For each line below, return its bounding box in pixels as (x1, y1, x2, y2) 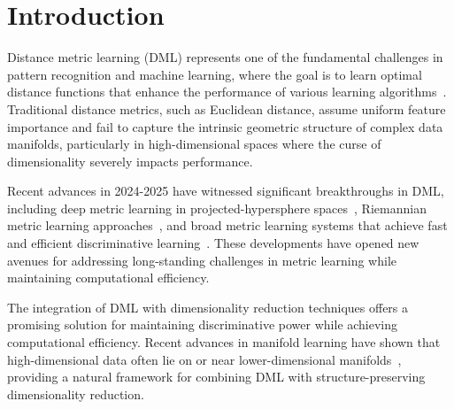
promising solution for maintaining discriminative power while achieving (7, 315, 398, 334)
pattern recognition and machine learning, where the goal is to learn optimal (7, 65, 422, 83)
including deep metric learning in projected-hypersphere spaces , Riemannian (7, 198, 427, 217)
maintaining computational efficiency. (7, 268, 210, 287)
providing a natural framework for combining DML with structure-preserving (7, 367, 426, 386)
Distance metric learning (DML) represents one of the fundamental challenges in (7, 48, 443, 66)
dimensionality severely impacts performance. (7, 151, 253, 170)
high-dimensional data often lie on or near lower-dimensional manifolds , (7, 350, 402, 368)
